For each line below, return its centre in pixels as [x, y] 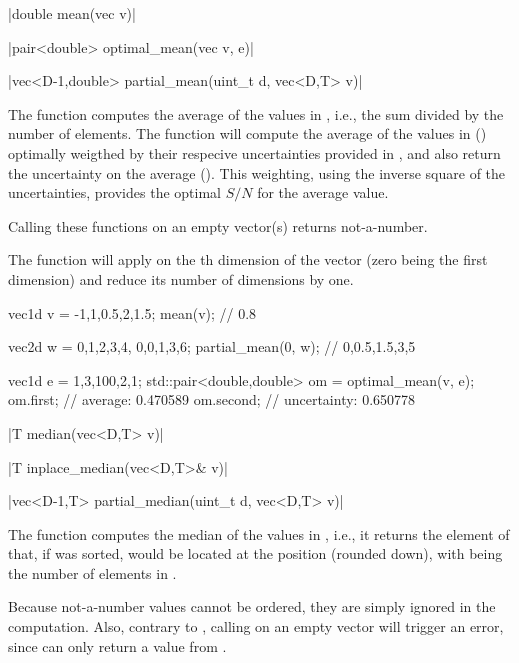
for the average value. [323, 192]
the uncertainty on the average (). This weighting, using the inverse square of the [257, 172]
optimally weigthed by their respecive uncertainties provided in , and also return [254, 152]
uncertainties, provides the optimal [114, 192]
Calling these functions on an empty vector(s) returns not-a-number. [218, 225]
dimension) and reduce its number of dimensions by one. [181, 278]
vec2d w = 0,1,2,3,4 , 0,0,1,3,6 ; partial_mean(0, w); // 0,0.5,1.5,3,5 [212, 346]
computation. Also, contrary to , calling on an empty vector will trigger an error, [256, 626]
